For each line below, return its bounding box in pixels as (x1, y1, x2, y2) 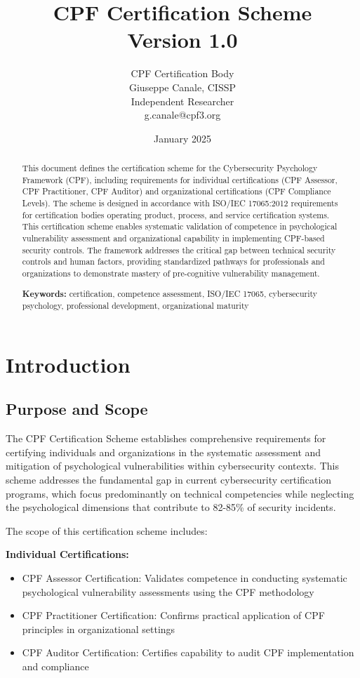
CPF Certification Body (131, 66, 234, 81)
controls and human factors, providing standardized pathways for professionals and (22, 255, 325, 267)
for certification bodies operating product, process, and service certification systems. (22, 208, 330, 220)
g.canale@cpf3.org (144, 107, 221, 122)
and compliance (22, 658, 89, 673)
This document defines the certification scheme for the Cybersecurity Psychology (22, 162, 318, 174)
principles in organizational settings (22, 621, 175, 636)
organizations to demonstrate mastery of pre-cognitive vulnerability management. (22, 267, 320, 279)
